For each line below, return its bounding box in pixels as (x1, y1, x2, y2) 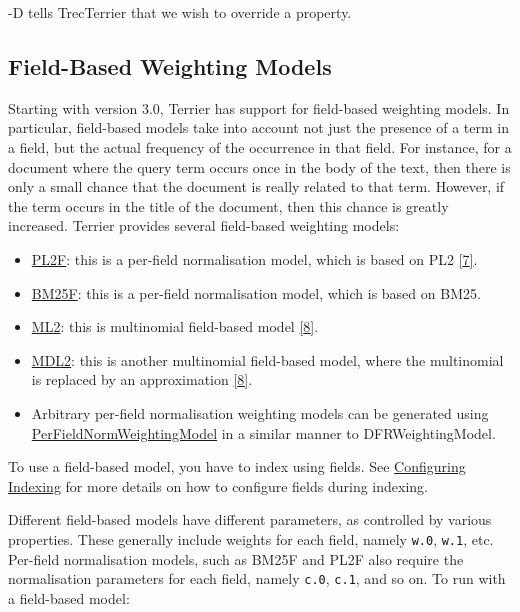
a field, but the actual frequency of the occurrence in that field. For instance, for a (8, 136, 512, 157)
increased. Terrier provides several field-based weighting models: (8, 215, 400, 236)
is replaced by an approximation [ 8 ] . (31, 369, 253, 390)
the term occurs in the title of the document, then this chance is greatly (8, 195, 449, 216)
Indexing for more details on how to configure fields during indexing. (8, 475, 428, 496)
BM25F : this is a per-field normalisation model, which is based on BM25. (31, 282, 481, 303)
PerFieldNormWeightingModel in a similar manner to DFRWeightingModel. (31, 422, 496, 443)
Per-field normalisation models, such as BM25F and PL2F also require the (8, 548, 464, 569)
